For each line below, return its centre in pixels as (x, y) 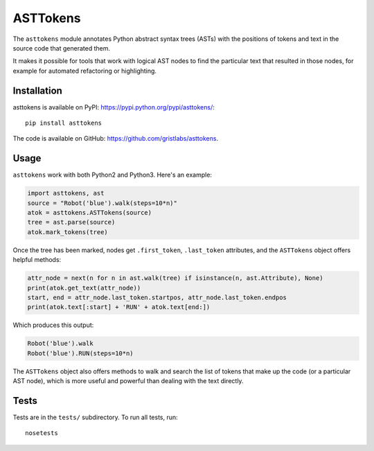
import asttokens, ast (66, 193)
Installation (37, 90)
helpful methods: (37, 260)
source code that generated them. (62, 48)
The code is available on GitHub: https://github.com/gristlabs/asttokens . (115, 139)
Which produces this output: (53, 325)
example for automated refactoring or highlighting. (85, 71)
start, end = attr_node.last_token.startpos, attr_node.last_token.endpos (157, 298)
